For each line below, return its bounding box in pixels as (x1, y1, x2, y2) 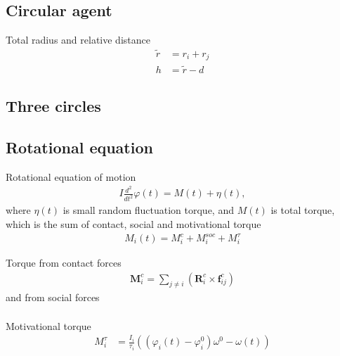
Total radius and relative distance (6, 32, 150, 47)
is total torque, (270, 203, 335, 217)
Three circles (6, 95, 101, 117)
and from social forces (6, 290, 100, 305)
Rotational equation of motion (6, 169, 136, 184)
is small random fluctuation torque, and (63, 203, 234, 217)
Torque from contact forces (6, 255, 122, 270)
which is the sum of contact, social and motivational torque (6, 216, 261, 231)
